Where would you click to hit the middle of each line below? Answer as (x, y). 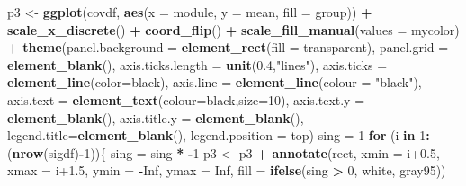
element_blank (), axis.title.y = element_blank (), (156, 117)
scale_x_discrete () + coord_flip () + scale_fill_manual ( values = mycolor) (233, 29)
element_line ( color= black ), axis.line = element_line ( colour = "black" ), (215, 82)
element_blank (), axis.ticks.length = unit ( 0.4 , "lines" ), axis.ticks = (197, 64)
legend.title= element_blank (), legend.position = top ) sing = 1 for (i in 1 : (219, 135)
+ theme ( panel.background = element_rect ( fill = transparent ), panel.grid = (228, 47)
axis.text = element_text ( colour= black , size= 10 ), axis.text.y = (186, 99)
